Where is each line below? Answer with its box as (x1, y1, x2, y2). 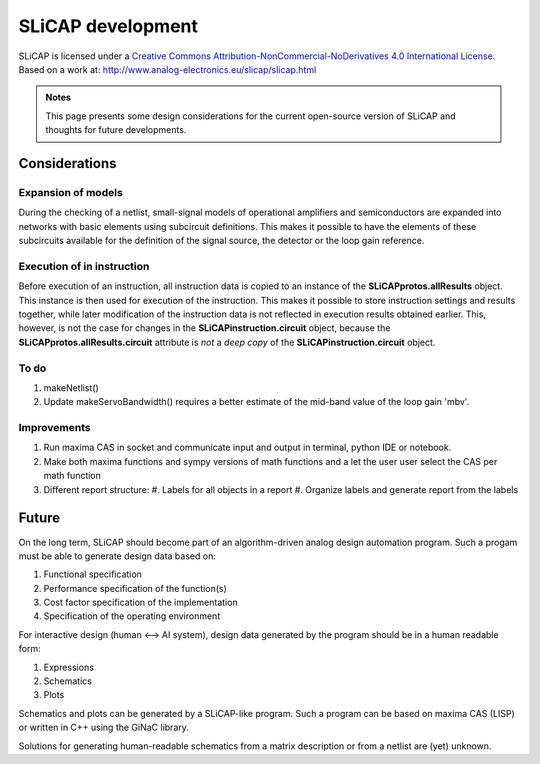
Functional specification (43, 568, 142, 580)
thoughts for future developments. (45, 124, 187, 136)
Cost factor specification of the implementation (43, 596, 239, 609)
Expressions (43, 661, 95, 673)
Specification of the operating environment (43, 610, 221, 622)
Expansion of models (18, 185, 124, 199)
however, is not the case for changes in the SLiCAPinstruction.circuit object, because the (18, 322, 391, 334)
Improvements (18, 421, 91, 435)
